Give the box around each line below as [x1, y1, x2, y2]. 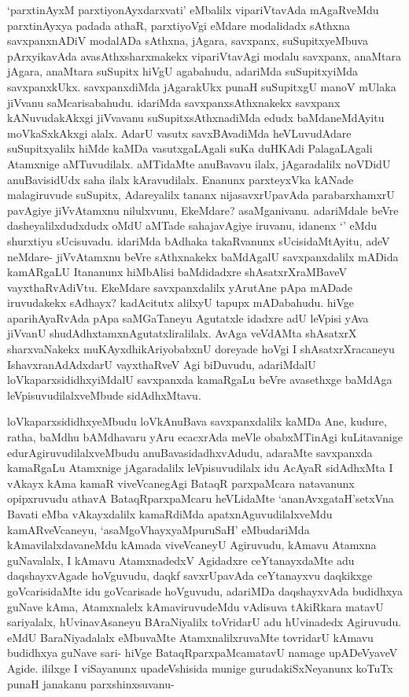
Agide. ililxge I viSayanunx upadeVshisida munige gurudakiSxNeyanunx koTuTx [7, 659, 393, 676]
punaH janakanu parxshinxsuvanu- [7, 675, 175, 691]
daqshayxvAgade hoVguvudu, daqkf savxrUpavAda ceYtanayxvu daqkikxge [7, 567, 373, 584]
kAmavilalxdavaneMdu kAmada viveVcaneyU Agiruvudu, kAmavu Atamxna [7, 537, 377, 553]
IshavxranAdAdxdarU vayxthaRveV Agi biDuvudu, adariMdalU [7, 356, 316, 372]
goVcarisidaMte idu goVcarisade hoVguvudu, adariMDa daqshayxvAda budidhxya [7, 582, 403, 599]
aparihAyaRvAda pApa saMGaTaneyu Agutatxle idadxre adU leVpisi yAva [7, 309, 369, 326]
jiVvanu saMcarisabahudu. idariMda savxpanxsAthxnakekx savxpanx [7, 94, 341, 110]
